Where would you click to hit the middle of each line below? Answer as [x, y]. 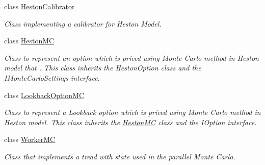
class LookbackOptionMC [44, 95]
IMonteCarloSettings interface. [52, 77]
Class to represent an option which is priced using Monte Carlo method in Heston [131, 57]
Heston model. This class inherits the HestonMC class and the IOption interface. [130, 122]
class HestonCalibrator [39, 6]
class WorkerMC [30, 139]
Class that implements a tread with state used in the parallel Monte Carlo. [120, 156]
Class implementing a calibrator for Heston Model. [83, 23]
